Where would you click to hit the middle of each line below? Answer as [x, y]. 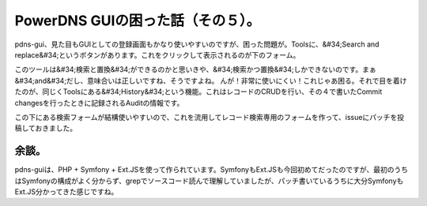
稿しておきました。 [46, 128]
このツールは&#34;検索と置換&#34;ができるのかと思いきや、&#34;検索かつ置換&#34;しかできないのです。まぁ [196, 69]
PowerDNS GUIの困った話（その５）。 [138, 21]
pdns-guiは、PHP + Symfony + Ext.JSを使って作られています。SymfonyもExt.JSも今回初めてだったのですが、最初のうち [212, 170]
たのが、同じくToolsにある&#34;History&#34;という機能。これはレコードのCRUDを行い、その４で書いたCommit [198, 92]
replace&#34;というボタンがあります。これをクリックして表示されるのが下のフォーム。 [157, 54]
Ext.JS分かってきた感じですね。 [66, 191]
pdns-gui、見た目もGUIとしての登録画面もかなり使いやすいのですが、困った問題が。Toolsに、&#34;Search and [197, 44]
